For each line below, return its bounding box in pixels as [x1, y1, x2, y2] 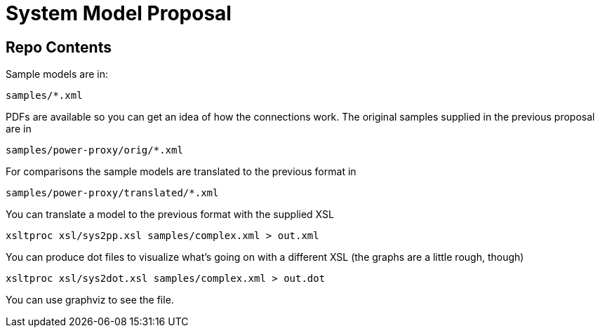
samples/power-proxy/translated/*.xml [6, 187, 219, 199]
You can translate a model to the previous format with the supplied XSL [6, 208, 334, 221]
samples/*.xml [6, 90, 83, 102]
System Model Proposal [6, 1, 232, 25]
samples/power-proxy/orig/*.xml [6, 144, 183, 156]
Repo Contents [6, 38, 112, 56]
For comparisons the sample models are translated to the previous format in [6, 165, 356, 178]
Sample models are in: [6, 68, 108, 81]
